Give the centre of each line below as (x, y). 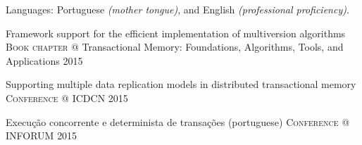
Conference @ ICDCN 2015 (67, 97)
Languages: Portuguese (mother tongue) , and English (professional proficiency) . (177, 9)
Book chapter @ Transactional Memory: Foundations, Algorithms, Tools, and (175, 47)
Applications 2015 (44, 60)
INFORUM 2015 (42, 135)
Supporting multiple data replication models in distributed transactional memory (181, 84)
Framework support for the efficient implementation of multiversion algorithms (176, 33)
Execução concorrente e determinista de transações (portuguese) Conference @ (178, 121)
